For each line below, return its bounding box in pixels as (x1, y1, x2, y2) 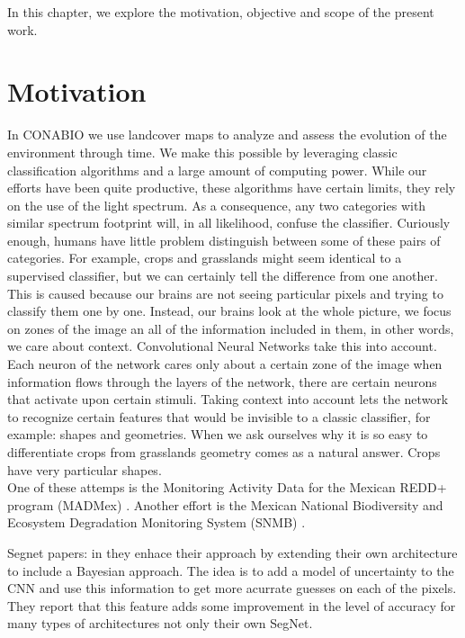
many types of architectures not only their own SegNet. (7, 614, 313, 633)
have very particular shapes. (7, 460, 162, 479)
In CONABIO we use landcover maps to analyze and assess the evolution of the (7, 125, 447, 144)
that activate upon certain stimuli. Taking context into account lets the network (7, 390, 449, 409)
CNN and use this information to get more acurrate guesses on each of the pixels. (7, 579, 457, 598)
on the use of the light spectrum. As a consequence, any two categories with (7, 195, 426, 214)
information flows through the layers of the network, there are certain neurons (7, 372, 437, 391)
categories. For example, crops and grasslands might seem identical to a (7, 248, 402, 267)
